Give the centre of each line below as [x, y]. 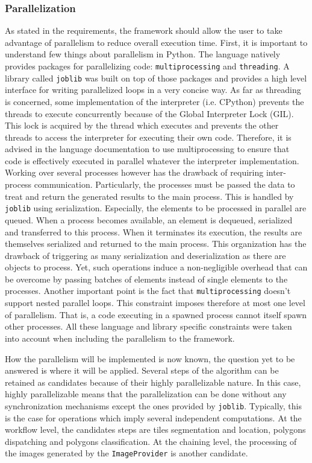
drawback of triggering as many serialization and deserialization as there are [145, 255]
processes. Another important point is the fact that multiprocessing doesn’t [148, 291]
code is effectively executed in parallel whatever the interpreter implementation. [152, 160]
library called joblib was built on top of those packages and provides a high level [156, 78]
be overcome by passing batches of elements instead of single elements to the [146, 279]
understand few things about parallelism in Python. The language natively [143, 54]
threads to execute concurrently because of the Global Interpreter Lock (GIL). [149, 113]
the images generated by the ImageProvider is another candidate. [126, 453]
